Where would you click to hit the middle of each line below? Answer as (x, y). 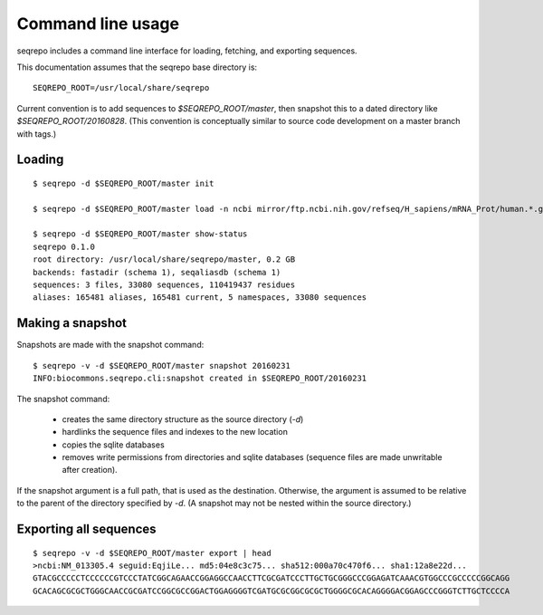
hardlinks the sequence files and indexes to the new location (175, 432)
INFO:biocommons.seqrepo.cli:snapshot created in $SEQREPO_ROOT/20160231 (200, 379)
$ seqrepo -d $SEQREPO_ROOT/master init (124, 183)
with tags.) (37, 134)
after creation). (90, 470)
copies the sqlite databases (113, 445)
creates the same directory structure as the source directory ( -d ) (183, 419)
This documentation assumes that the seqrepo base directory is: (137, 67)
